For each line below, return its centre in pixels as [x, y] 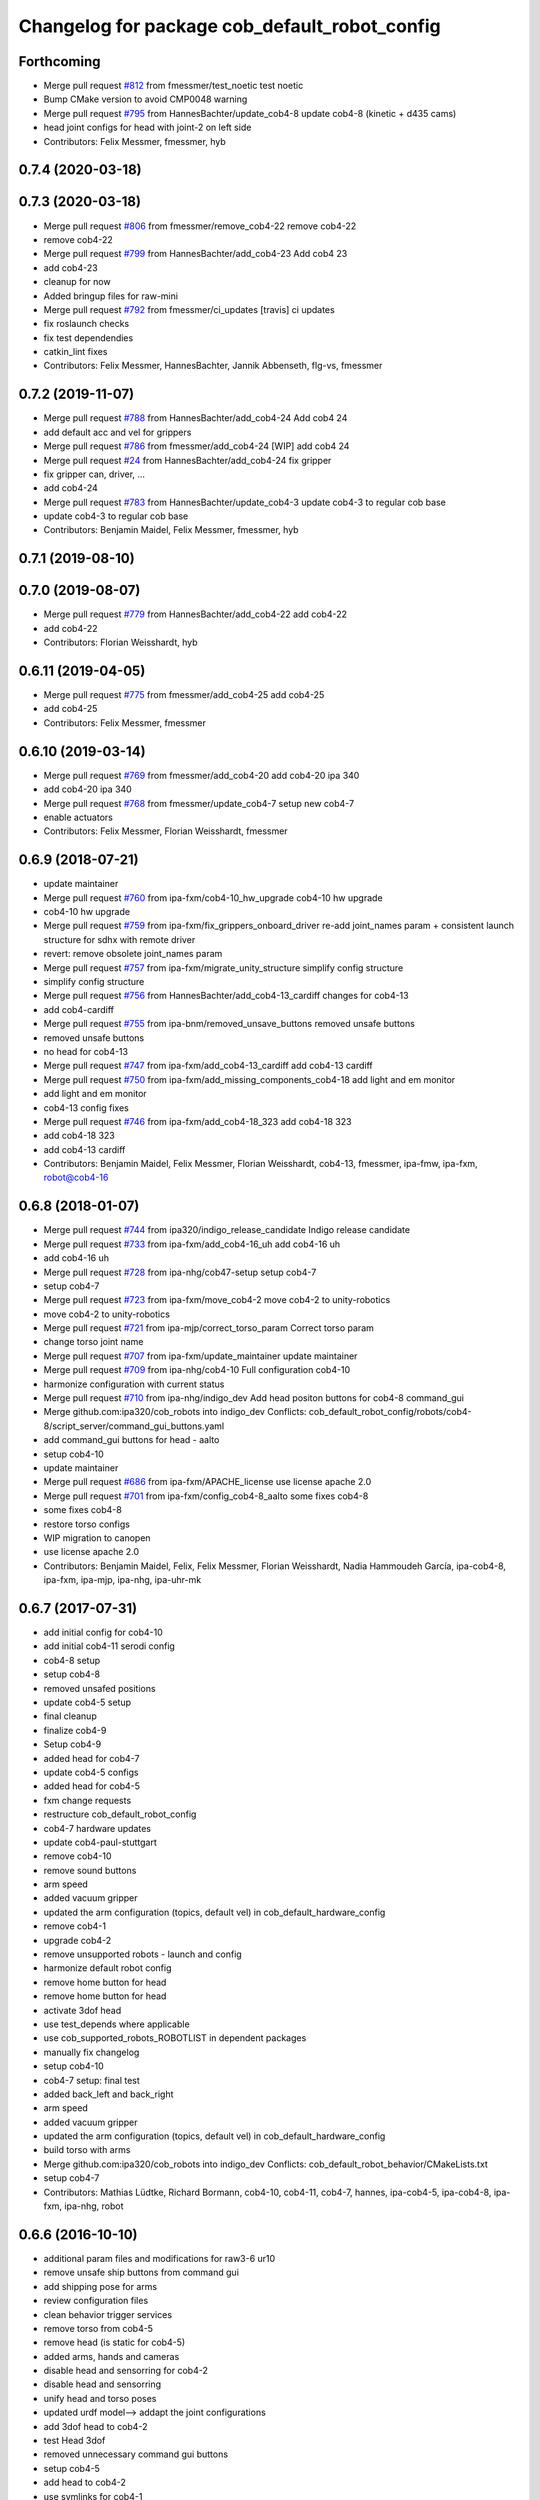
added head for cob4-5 [91, 1786]
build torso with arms [87, 2150]
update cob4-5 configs [91, 1772]
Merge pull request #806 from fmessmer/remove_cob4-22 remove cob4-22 [200, 226]
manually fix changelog [91, 2052]
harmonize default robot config [107, 1968]
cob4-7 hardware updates [97, 1828]
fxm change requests [87, 1800]
